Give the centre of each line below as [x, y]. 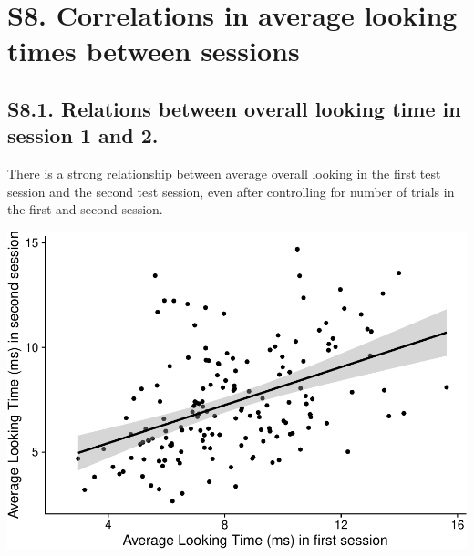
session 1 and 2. [83, 135]
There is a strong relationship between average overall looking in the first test [224, 174]
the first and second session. [85, 209]
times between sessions [154, 51]
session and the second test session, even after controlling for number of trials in [231, 191]
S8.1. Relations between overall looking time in [234, 108]
